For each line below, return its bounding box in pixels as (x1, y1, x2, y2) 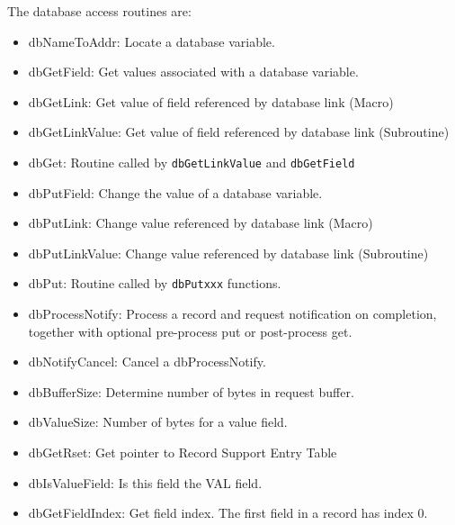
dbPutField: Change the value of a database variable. (28, 183, 323, 202)
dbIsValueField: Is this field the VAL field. (28, 473, 263, 492)
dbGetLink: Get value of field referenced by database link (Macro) (28, 92, 394, 111)
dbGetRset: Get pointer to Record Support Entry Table (28, 443, 337, 462)
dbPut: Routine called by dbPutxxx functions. (28, 274, 281, 293)
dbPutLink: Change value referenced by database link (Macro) (28, 213, 373, 232)
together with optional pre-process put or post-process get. (28, 321, 352, 340)
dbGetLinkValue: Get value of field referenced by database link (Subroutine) (28, 122, 450, 141)
